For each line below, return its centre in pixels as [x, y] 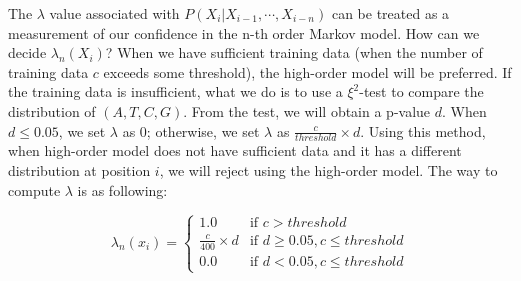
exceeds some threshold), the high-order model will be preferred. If [307, 71]
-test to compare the [421, 91]
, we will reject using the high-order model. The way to [328, 169]
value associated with [114, 13]
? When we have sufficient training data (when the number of [294, 52]
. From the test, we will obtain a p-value [307, 110]
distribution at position [79, 169]
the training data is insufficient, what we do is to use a [175, 91]
